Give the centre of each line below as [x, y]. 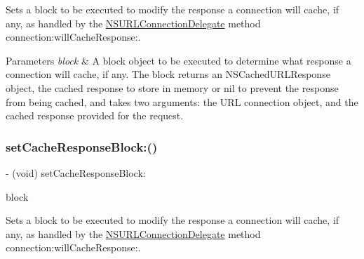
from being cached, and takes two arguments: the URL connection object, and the [182, 101]
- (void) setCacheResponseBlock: [76, 172]
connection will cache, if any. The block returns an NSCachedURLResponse [168, 74]
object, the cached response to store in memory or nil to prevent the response [172, 87]
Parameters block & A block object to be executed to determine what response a [178, 60]
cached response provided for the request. [95, 115]
